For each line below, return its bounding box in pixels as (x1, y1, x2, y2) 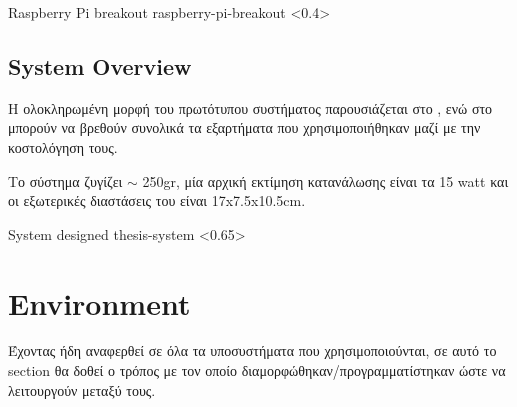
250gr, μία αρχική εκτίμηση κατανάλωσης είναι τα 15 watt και (142, 170, 509, 191)
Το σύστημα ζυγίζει (8, 170, 123, 191)
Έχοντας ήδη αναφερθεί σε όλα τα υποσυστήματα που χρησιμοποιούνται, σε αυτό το (8, 340, 497, 361)
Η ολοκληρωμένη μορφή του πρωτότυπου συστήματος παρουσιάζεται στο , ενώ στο (8, 97, 493, 118)
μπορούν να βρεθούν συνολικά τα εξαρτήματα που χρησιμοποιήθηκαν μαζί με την (8, 117, 481, 138)
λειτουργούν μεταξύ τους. (8, 379, 156, 400)
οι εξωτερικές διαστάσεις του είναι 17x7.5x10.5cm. (8, 190, 306, 211)
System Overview (8, 50, 192, 81)
